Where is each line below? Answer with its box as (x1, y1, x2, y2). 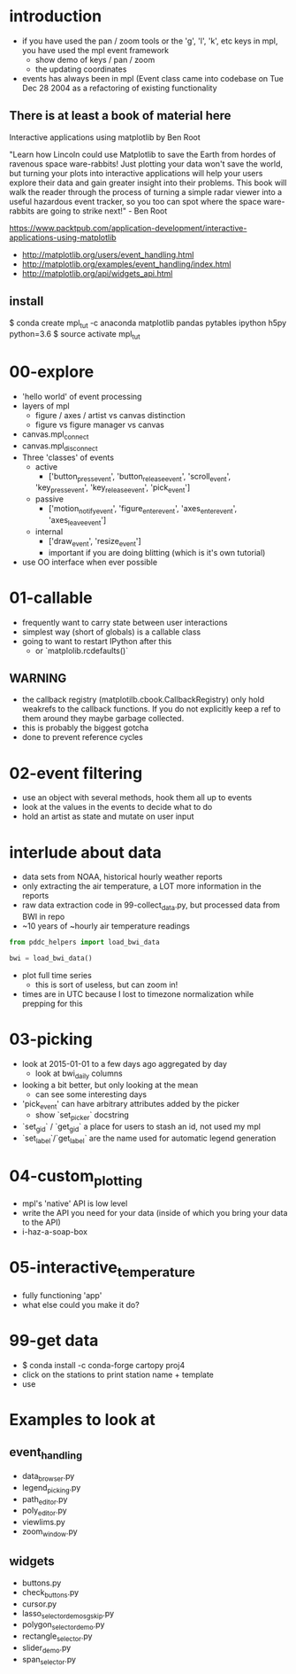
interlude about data (9, 842, 162, 862)
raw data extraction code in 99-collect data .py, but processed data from (21, 899, 281, 913)
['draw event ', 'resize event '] (48, 535, 141, 549)
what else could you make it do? (21, 1299, 140, 1310)
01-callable (9, 588, 93, 608)
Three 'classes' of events (21, 452, 115, 463)
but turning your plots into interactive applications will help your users (9, 167, 263, 178)
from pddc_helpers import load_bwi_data (9, 938, 161, 947)
